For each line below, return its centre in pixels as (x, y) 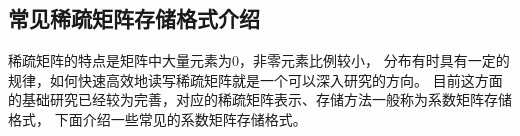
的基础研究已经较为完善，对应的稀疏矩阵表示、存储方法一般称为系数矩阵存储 (260, 99)
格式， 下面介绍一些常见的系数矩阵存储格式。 (157, 118)
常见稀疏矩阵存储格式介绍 (134, 18)
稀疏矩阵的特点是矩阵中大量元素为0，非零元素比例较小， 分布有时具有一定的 (259, 60)
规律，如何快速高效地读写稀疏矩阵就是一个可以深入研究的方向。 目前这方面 (255, 79)
